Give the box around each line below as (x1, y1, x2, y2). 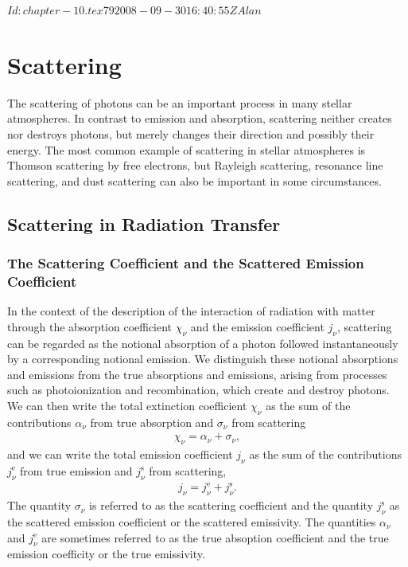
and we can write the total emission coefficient (7, 446, 233, 463)
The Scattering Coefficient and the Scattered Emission (7, 252, 364, 272)
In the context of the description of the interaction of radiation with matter (7, 303, 375, 319)
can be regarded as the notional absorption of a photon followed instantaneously (7, 334, 398, 351)
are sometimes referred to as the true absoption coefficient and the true (41, 529, 389, 545)
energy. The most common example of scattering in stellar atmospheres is (7, 141, 366, 158)
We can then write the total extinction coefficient (7, 397, 247, 413)
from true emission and (20, 462, 133, 479)
